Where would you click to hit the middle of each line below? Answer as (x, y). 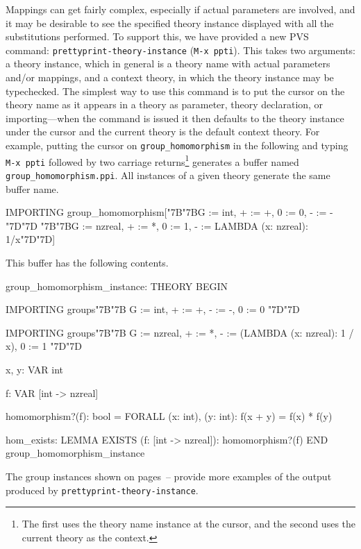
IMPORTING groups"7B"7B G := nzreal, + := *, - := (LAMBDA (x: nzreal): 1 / (180, 332)
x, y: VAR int (35, 369)
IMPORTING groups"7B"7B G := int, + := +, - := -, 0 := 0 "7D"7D (153, 309)
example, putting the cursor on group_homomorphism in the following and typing (177, 145)
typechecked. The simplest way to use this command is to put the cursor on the (175, 91)
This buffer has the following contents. (87, 262)
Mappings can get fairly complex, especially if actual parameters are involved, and (180, 9)
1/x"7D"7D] (31, 239)
